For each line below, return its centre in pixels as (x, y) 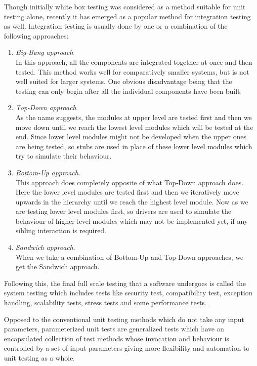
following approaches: (36, 35)
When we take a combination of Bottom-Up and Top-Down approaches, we (129, 257)
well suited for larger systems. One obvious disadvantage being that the (124, 81)
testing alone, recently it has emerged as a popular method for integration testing (128, 16)
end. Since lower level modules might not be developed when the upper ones (131, 137)
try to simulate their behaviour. (64, 156)
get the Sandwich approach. (58, 266)
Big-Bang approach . (45, 52)
